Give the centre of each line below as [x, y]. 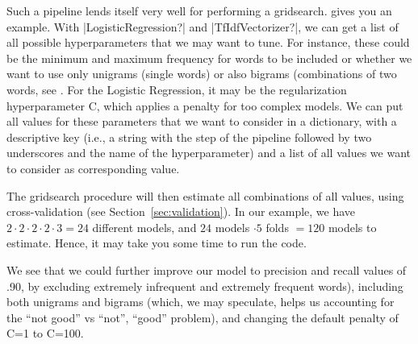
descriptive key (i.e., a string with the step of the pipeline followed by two [189, 137]
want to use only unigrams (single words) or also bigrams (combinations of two [202, 74]
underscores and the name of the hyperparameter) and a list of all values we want [209, 153]
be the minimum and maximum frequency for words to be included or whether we [209, 58]
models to [352, 227]
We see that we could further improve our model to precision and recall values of [207, 269]
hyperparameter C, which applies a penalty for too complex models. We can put [205, 105]
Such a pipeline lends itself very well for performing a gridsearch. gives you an [199, 10]
